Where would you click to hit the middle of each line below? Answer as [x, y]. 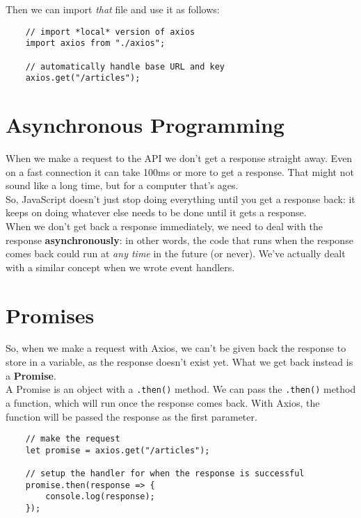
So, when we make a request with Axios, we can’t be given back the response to [176, 348]
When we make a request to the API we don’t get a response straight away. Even [179, 158]
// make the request [73, 439]
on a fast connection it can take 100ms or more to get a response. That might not [180, 171]
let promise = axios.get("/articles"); [118, 450]
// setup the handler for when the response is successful [165, 474]
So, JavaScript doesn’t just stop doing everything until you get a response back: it [180, 199]
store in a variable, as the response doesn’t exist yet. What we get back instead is [179, 362]
